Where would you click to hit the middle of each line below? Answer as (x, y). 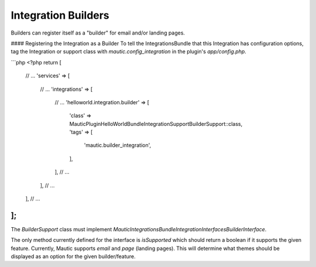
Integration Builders (60, 15)
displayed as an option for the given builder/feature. (73, 256)
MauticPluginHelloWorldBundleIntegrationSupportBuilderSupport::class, (156, 124)
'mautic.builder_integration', (118, 145)
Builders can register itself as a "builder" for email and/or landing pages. (98, 33)
